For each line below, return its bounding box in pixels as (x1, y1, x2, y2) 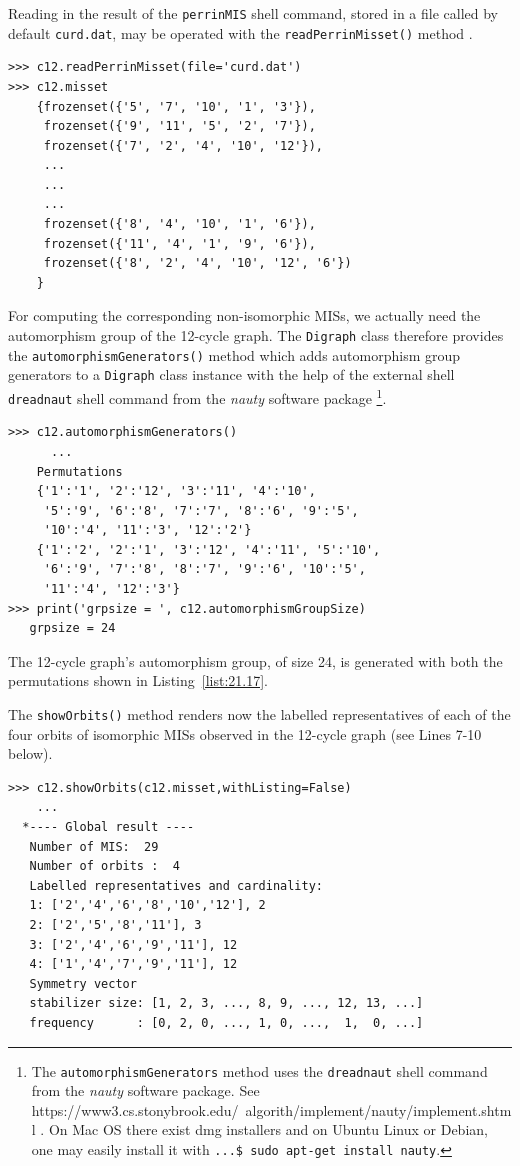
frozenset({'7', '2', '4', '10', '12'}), (43, 138, 323, 153)
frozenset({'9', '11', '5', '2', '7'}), (43, 119, 316, 134)
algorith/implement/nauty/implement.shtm (245, 1099, 512, 1120)
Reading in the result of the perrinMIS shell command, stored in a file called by (8, 3, 498, 23)
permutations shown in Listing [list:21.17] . (8, 670, 268, 691)
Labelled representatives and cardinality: (29, 878, 323, 893)
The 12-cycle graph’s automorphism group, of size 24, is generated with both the (8, 650, 503, 671)
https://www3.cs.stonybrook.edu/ (31, 1099, 239, 1120)
